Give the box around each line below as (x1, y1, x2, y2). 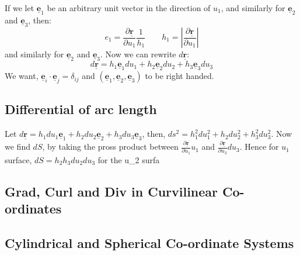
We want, (5, 70, 39, 82)
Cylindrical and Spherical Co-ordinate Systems (5, 234, 294, 252)
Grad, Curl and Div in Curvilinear (5, 182, 218, 200)
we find (5, 140, 30, 153)
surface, (5, 153, 32, 166)
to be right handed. (145, 70, 214, 82)
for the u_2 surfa (97, 153, 160, 166)
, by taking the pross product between (42, 140, 179, 153)
